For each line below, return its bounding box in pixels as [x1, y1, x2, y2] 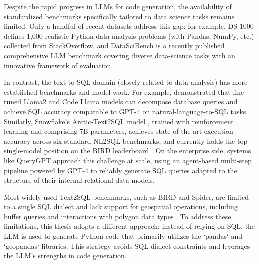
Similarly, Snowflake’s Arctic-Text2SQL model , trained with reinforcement [4, 116, 234, 126]
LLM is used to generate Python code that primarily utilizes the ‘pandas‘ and [4, 231, 243, 241]
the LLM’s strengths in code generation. [4, 250, 127, 261]
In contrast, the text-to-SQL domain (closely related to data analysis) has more [4, 77, 248, 87]
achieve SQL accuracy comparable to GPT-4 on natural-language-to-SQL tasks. [4, 106, 248, 116]
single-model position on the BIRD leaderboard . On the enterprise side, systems [4, 145, 251, 156]
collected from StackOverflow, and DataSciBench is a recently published [4, 40, 225, 51]
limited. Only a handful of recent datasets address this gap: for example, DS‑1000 [4, 21, 254, 31]
